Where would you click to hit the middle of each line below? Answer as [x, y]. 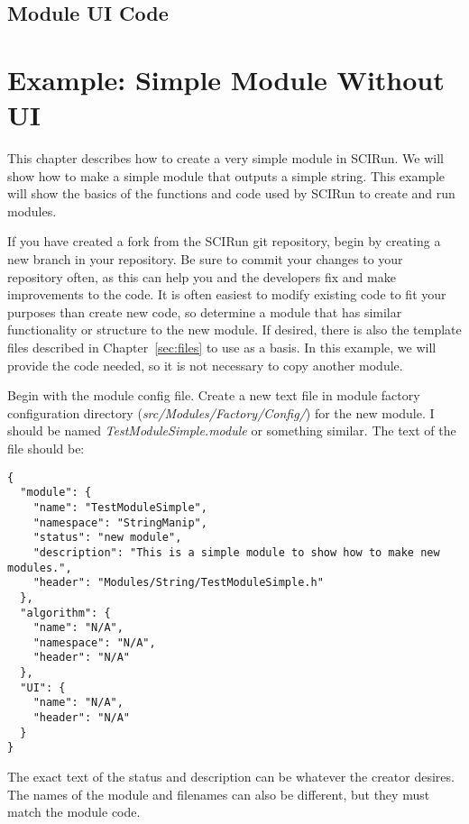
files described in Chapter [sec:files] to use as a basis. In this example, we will [222, 348]
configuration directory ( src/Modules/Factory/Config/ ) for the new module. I [221, 412]
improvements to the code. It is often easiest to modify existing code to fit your [227, 294]
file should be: [46, 448]
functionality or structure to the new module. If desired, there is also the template [234, 330]
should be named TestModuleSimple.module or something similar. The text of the [232, 430]
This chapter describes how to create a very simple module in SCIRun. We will [226, 158]
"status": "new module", [107, 538]
